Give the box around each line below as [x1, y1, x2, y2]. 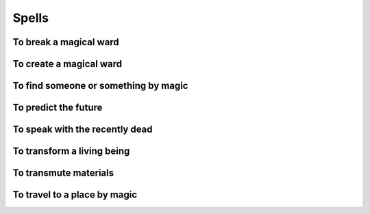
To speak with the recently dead [12, 124, 153, 135]
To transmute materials [12, 168, 114, 179]
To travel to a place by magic [12, 189, 138, 201]
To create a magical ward [12, 58, 123, 70]
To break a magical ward [12, 36, 119, 48]
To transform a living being [12, 146, 130, 157]
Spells [12, 10, 49, 25]
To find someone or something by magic [12, 80, 188, 92]
